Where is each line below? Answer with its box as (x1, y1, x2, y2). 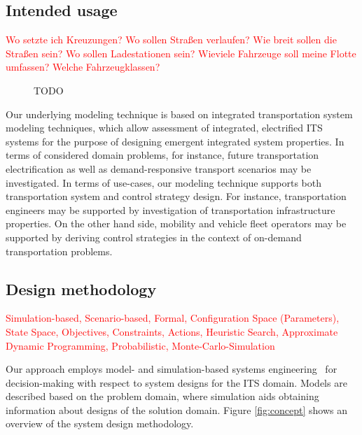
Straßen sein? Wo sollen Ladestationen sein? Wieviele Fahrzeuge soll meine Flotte (6, 45, 356, 60)
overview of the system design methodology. (6, 416, 194, 431)
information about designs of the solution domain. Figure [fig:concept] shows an (6, 402, 347, 417)
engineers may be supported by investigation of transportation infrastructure (6, 202, 335, 217)
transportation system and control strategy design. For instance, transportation (6, 189, 347, 204)
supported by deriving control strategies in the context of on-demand (6, 229, 302, 244)
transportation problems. (6, 243, 113, 258)
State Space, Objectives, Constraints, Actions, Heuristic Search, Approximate (6, 324, 338, 338)
